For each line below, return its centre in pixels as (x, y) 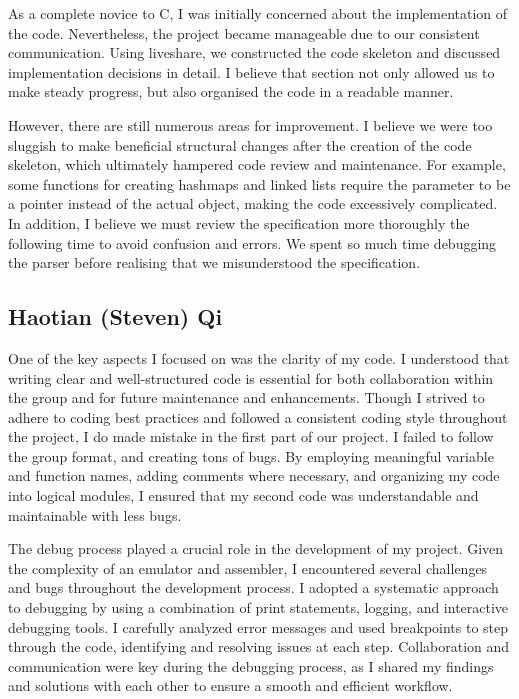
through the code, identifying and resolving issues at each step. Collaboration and (259, 646)
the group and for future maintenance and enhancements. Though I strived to (246, 397)
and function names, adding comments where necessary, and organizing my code (254, 475)
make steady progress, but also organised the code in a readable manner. (231, 91)
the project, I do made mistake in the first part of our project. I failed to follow (251, 436)
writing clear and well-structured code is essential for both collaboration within (251, 377)
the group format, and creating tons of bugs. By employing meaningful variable (251, 455)
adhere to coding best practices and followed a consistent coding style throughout (258, 416)
